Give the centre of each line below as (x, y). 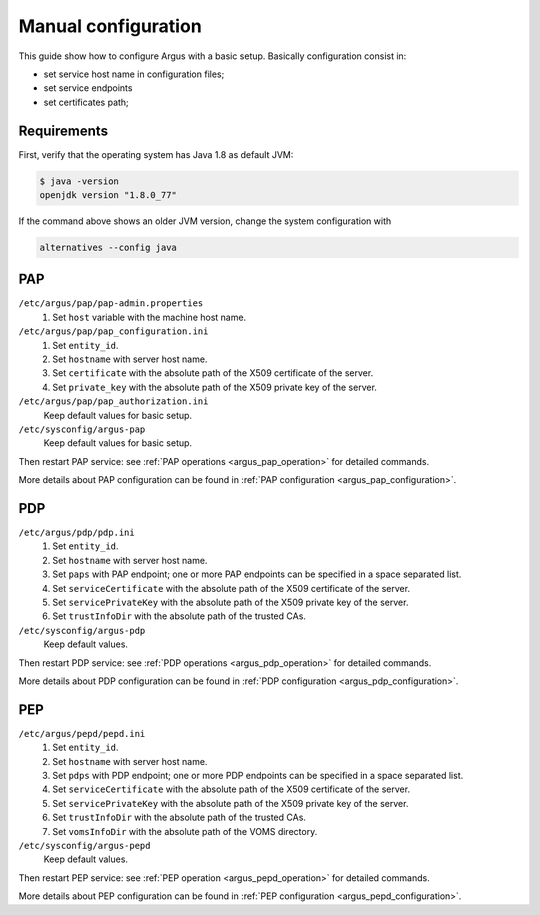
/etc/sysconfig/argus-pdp (82, 630)
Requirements (63, 130)
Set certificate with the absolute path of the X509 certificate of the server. (213, 373)
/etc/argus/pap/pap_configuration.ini (113, 331)
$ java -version (79, 181)
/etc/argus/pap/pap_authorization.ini (113, 401)
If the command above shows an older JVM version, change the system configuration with (205, 221)
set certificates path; (86, 102)
